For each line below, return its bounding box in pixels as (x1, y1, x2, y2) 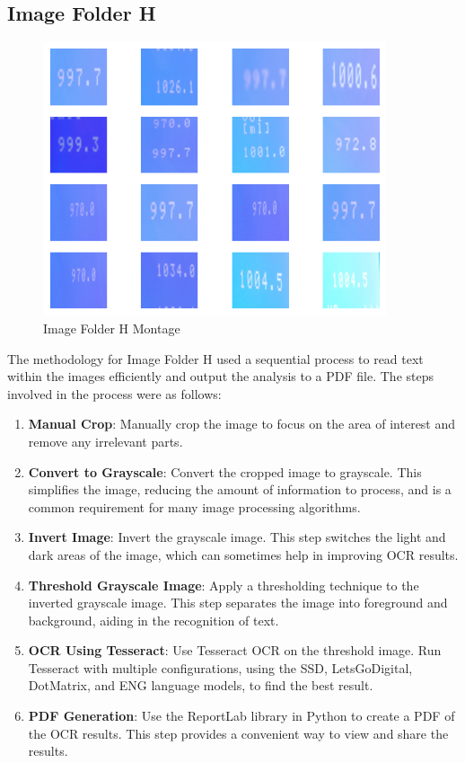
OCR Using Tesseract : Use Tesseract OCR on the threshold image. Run (28, 641, 442, 660)
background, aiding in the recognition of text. (28, 610, 279, 629)
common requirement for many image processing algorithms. (28, 497, 361, 516)
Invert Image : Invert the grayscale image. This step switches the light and (28, 528, 446, 546)
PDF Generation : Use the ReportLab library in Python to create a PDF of (28, 706, 455, 725)
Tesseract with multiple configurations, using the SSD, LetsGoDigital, (28, 658, 413, 677)
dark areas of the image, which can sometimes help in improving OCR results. (28, 545, 459, 563)
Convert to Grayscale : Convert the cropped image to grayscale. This (28, 462, 422, 481)
